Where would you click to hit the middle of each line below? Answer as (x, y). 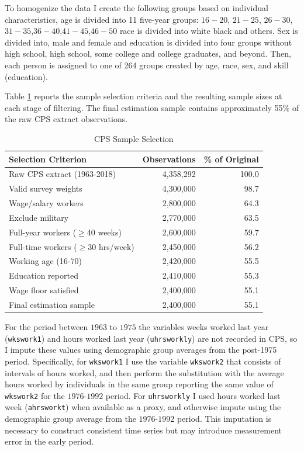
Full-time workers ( (43, 246)
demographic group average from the (70, 419)
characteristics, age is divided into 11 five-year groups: (102, 19)
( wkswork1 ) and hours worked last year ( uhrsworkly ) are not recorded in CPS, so (151, 338)
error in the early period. (49, 441)
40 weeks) (104, 232)
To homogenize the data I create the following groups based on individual (137, 8)
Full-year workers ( (43, 232)
